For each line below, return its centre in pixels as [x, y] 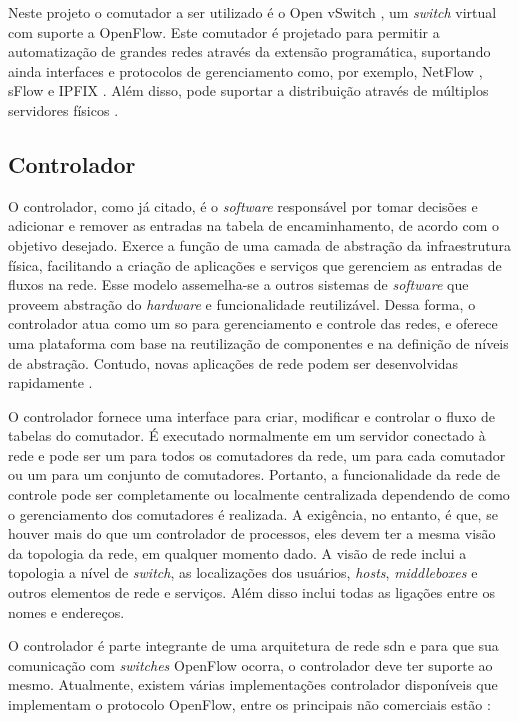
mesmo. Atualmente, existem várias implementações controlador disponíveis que [253, 684]
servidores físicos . [63, 109]
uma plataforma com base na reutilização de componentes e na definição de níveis [258, 342]
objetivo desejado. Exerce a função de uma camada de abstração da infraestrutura [260, 244]
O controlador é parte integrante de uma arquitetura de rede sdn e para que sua [253, 645]
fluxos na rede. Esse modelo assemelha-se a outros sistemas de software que [238, 284]
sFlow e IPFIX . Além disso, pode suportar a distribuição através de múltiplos [248, 90]
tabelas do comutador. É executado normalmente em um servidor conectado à [247, 435]
